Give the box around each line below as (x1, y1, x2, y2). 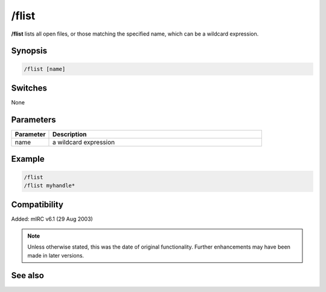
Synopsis (11, 46, 48, 56)
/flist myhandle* (24, 182, 75, 189)
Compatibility (11, 200, 63, 210)
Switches (11, 83, 48, 93)
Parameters (11, 115, 56, 125)
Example (11, 154, 45, 164)
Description (52, 130, 87, 138)
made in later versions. (27, 252, 85, 259)
